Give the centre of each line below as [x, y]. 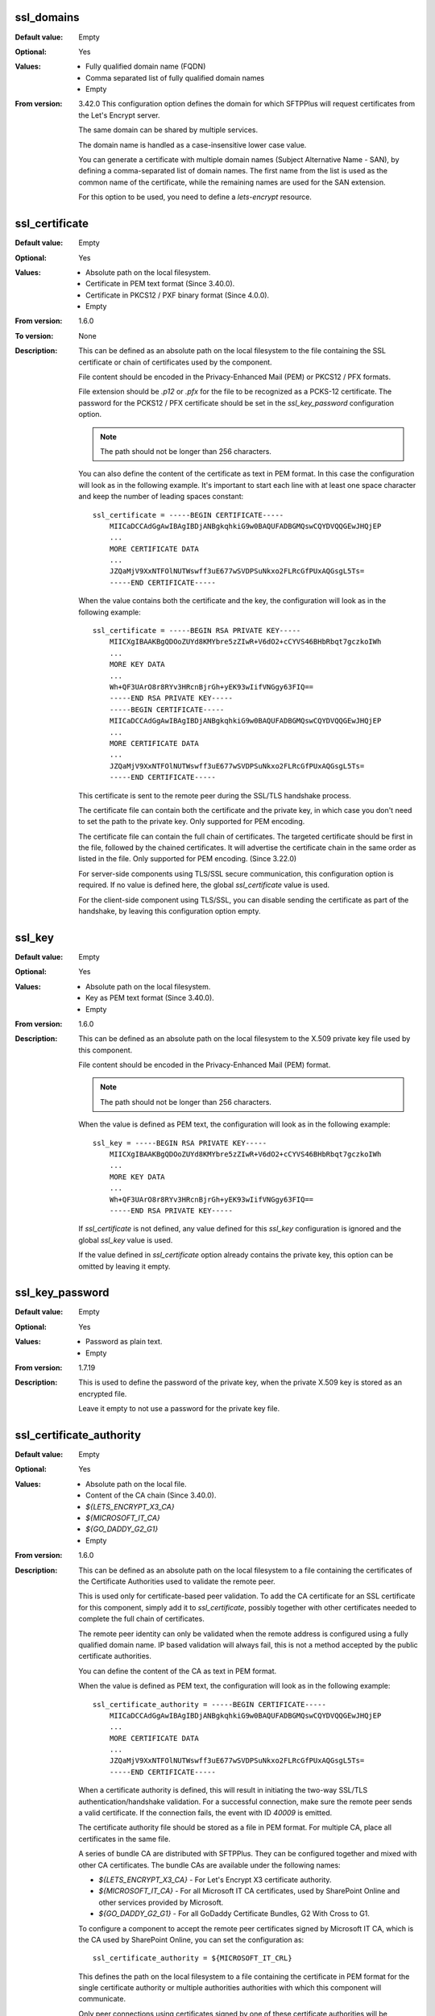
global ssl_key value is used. [126, 1240]
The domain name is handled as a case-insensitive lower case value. [193, 144]
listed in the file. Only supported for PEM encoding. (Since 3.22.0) [188, 859]
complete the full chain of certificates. [141, 1619]
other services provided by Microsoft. [161, 1902]
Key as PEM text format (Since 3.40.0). [150, 998]
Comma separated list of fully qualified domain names [175, 77]
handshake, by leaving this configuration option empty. [170, 911]
